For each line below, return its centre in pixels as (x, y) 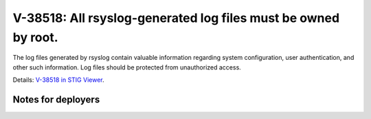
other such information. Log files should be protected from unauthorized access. (127, 67)
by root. (35, 37)
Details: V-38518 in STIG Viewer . (58, 80)
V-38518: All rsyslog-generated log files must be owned (176, 18)
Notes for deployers (56, 99)
